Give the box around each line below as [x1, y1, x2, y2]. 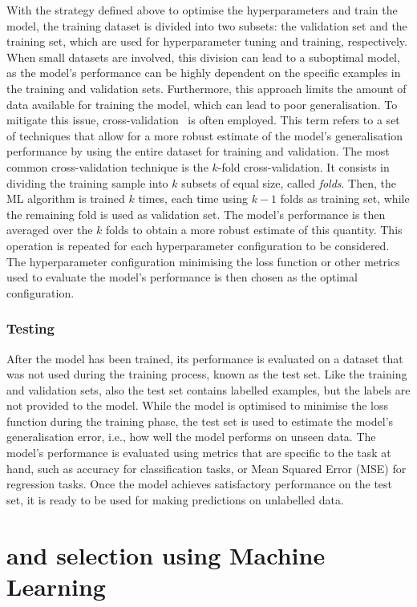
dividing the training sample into [6, 174, 168, 191]
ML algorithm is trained [6, 190, 125, 207]
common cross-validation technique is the [6, 158, 208, 175]
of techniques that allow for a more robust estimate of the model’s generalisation [6, 127, 403, 144]
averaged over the [6, 221, 93, 238]
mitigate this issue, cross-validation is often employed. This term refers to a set [6, 111, 400, 128]
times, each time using [138, 190, 249, 207]
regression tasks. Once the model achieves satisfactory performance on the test [6, 475, 393, 492]
